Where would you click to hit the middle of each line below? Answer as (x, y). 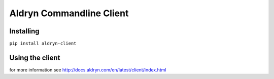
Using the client (35, 57)
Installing (25, 31)
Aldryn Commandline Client (69, 13)
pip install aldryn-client (43, 44)
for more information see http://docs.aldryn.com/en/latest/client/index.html (88, 70)
